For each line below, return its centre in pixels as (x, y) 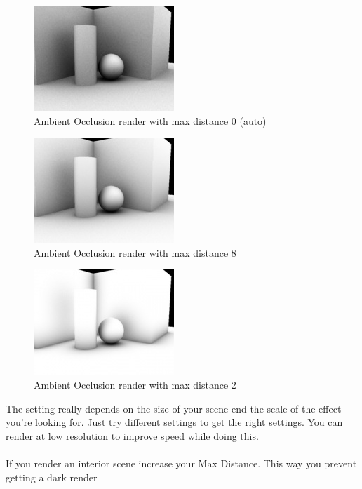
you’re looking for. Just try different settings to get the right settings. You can (174, 422)
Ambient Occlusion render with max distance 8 (135, 252)
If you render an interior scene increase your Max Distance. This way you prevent (181, 463)
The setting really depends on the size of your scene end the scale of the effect (174, 408)
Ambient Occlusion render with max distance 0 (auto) (150, 120)
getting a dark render (52, 477)
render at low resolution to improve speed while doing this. (132, 435)
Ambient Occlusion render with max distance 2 (135, 384)
